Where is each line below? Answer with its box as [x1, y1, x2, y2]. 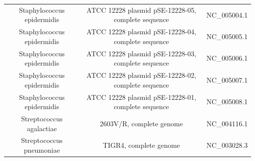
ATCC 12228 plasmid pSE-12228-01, [86, 92, 197, 102]
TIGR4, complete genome [102, 140, 180, 150]
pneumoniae [24, 144, 60, 155]
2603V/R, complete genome [100, 118, 183, 128]
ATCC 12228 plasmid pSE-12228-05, [86, 4, 197, 15]
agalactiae [27, 123, 57, 133]
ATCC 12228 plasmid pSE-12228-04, [86, 26, 197, 37]
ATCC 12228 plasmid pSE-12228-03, [86, 48, 197, 58]
